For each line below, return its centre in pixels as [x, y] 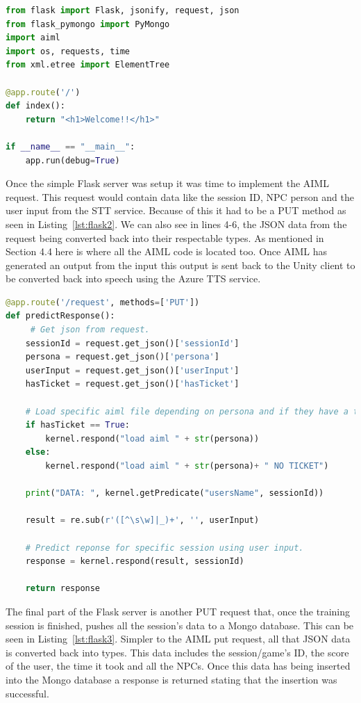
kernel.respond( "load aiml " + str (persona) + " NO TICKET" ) [187, 466]
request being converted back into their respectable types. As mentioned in [165, 237]
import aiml [33, 38]
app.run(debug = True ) [73, 160]
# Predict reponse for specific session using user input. [165, 548]
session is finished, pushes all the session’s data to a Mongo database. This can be [180, 625]
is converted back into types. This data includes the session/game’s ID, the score [177, 652]
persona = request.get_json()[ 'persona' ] [122, 357]
